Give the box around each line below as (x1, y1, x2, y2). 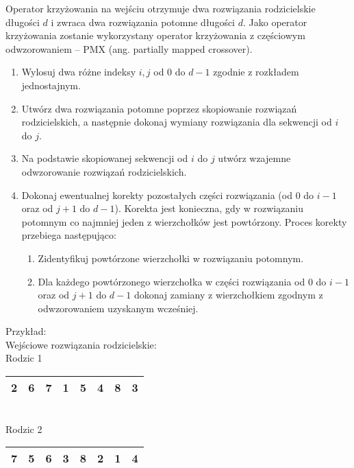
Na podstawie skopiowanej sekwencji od (21, 151, 188, 165)
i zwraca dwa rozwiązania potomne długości (51, 14, 236, 29)
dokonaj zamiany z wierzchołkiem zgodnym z (134, 288, 323, 302)
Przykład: (5, 324, 47, 338)
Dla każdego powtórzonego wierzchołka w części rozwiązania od (38, 274, 305, 288)
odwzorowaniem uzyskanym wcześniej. (38, 301, 199, 315)
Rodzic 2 (5, 421, 42, 436)
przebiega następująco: (21, 228, 116, 242)
